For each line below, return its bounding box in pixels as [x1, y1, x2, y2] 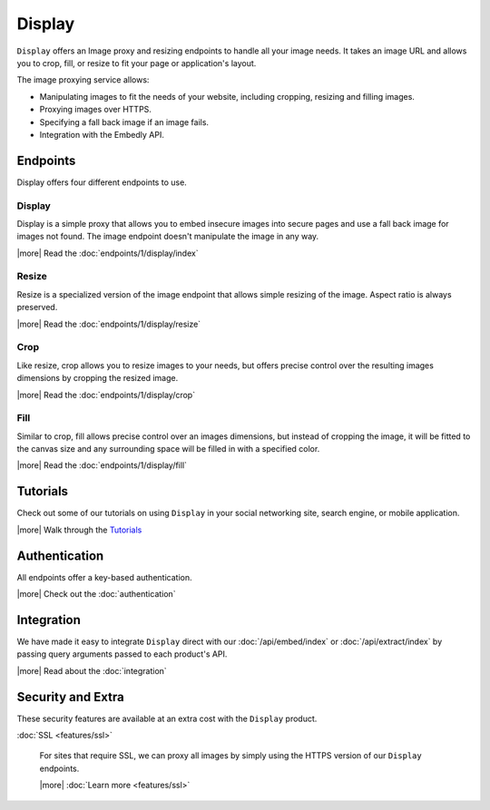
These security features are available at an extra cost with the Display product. [16, 713, 318, 724]
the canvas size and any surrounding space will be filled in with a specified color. [16, 444, 320, 454]
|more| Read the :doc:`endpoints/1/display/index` [16, 248, 199, 259]
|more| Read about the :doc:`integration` [16, 665, 167, 676]
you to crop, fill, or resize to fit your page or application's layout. [16, 57, 257, 68]
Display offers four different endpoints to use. [16, 177, 188, 188]
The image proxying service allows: [16, 74, 150, 85]
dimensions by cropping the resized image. [16, 373, 179, 384]
